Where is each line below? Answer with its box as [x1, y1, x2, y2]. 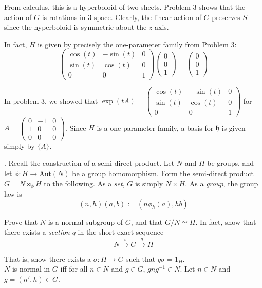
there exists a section [4, 226, 70, 237]
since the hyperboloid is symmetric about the [4, 22, 147, 32]
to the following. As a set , [44, 178, 125, 188]
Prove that [4, 216, 38, 227]
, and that [130, 216, 163, 227]
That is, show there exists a [4, 253, 91, 264]
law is [4, 188, 22, 199]
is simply [135, 178, 163, 188]
